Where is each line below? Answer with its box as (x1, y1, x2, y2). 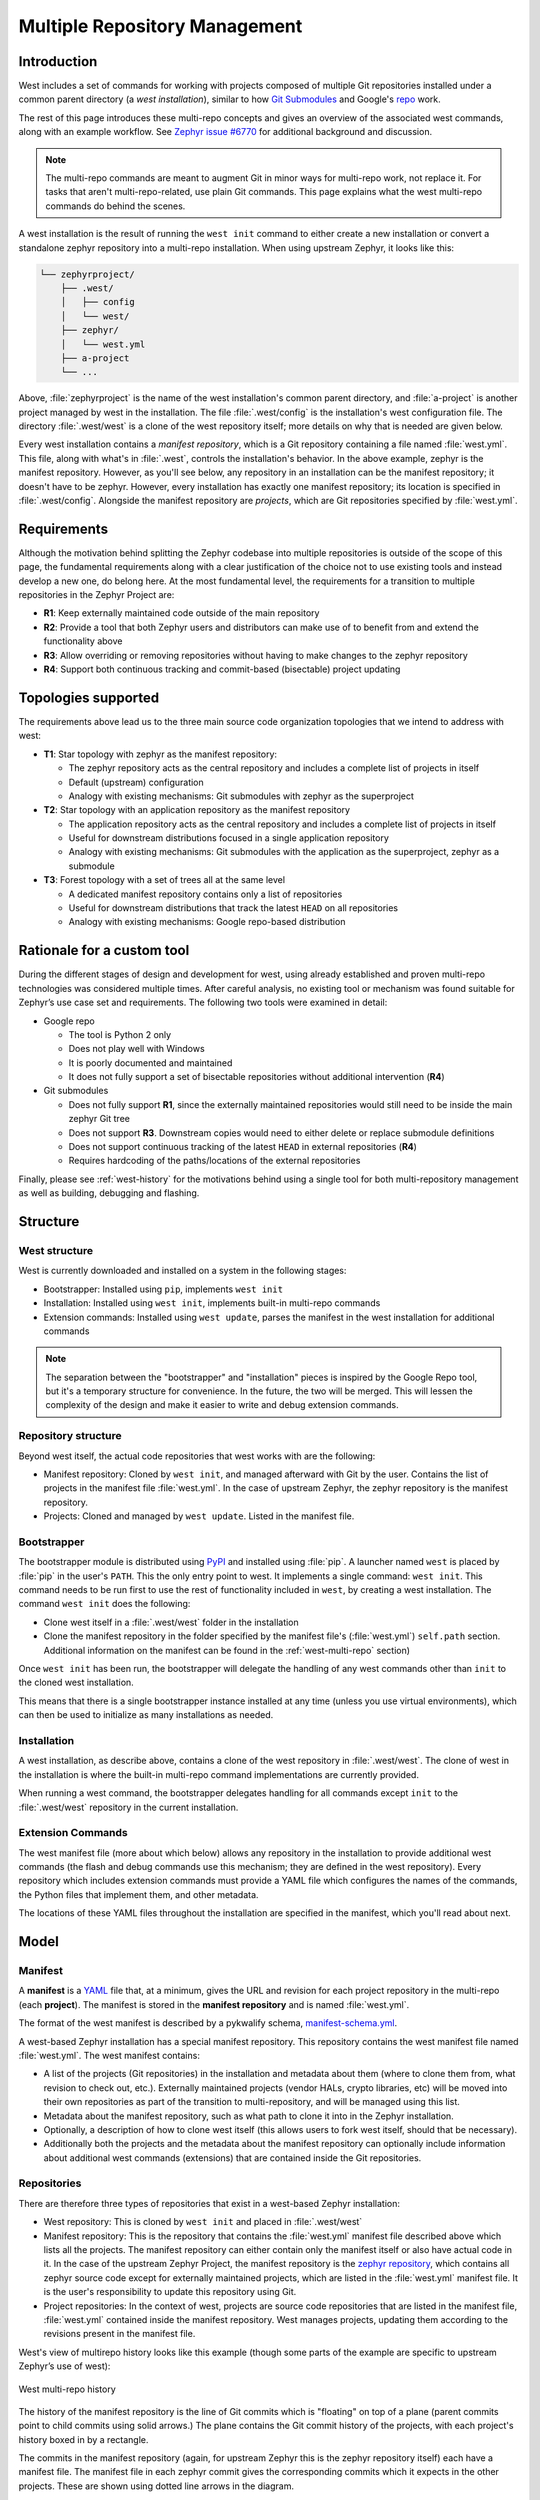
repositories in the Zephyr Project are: (18, 589, 175, 601)
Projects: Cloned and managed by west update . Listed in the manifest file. (43, 1510, 355, 1522)
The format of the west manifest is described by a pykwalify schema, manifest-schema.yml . (18, 2017, 398, 2029)
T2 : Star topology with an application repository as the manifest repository (43, 804, 350, 816)
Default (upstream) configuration (68, 776, 204, 788)
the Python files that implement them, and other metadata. (18, 1888, 259, 1900)
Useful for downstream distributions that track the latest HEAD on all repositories (68, 902, 399, 914)
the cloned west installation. (18, 1676, 134, 1689)
